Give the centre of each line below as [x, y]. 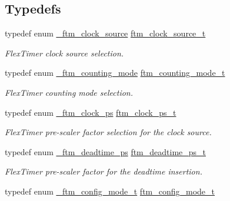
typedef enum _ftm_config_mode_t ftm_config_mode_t [110, 191]
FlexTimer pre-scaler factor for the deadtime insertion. [104, 171]
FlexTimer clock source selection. [64, 53]
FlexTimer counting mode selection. [69, 92]
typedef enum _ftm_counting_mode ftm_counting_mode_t [115, 73]
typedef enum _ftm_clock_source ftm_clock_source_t [105, 33]
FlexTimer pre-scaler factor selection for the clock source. [108, 132]
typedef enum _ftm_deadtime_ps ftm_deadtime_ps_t [106, 151]
